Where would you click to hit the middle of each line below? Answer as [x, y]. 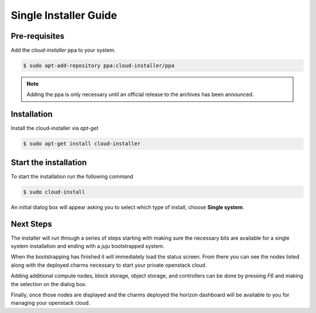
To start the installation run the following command [72, 176]
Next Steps [31, 224]
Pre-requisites [37, 36]
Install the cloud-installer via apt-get [55, 128]
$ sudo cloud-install [54, 192]
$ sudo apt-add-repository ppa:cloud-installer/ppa [99, 66]
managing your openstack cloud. [51, 303]
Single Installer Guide [64, 15]
